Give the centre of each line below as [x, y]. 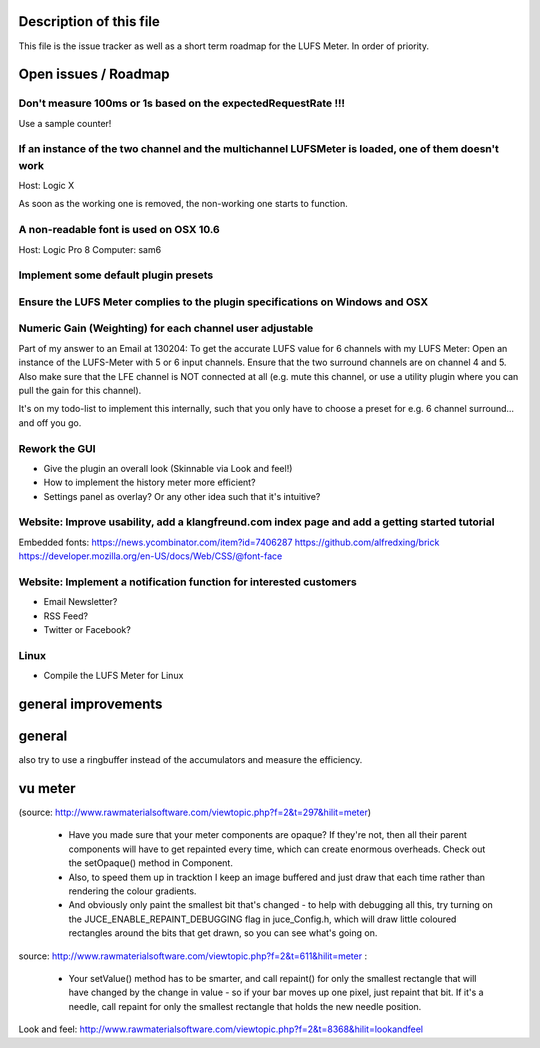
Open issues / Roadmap [94, 74]
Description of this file [89, 21]
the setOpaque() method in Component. [151, 863]
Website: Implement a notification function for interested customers [187, 582]
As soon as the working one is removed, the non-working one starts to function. [183, 204]
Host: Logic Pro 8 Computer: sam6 [90, 249]
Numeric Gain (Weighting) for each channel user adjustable [166, 328]
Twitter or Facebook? [87, 630]
